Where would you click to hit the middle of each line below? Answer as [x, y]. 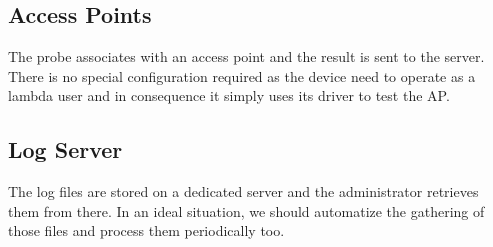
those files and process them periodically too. [146, 230]
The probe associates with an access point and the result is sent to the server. [246, 56]
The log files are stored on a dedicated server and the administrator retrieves [243, 191]
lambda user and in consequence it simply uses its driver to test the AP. [229, 95]
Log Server [65, 149]
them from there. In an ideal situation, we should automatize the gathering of [246, 210]
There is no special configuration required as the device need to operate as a [242, 75]
